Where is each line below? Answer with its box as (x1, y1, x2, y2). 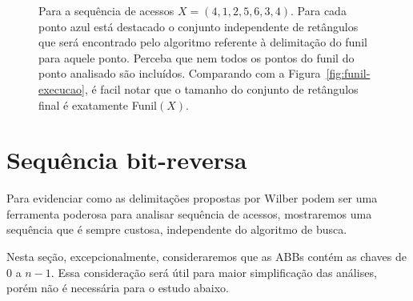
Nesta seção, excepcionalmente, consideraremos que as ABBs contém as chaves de (6, 248, 407, 265)
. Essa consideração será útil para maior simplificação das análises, (50, 263, 377, 280)
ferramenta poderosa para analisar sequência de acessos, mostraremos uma (6, 205, 372, 222)
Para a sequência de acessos (38, 2, 174, 18)
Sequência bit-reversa (6, 143, 247, 176)
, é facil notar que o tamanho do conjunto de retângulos (84, 80, 359, 97)
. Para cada (291, 2, 347, 18)
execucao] (38, 80, 85, 97)
